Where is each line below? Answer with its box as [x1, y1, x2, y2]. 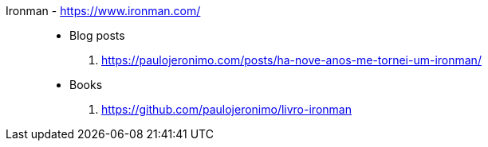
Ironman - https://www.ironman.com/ [6, 4, 201, 17]
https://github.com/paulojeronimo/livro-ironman [101, 103, 352, 116]
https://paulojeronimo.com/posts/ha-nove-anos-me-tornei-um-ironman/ [101, 53, 482, 67]
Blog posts [69, 29, 125, 42]
